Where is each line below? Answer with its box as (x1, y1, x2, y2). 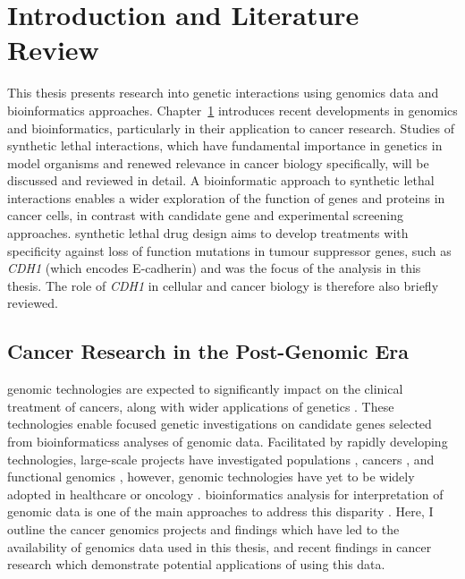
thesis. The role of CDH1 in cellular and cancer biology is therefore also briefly (7, 276, 439, 294)
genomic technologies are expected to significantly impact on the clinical (7, 379, 403, 398)
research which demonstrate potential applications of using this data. (7, 555, 385, 574)
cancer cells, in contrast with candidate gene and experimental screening (7, 206, 403, 225)
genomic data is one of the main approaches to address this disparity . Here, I (7, 502, 434, 521)
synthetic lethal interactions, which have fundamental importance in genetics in (7, 136, 443, 155)
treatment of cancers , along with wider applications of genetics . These (7, 396, 394, 415)
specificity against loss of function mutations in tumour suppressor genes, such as (7, 241, 452, 260)
